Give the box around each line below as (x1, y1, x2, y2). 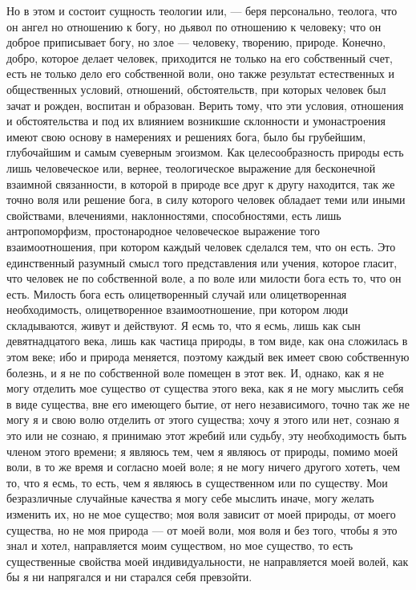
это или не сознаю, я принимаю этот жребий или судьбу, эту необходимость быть (6, 427, 407, 444)
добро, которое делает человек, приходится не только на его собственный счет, (6, 49, 393, 66)
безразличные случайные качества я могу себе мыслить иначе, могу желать (6, 490, 374, 507)
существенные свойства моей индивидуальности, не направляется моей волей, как (6, 552, 409, 569)
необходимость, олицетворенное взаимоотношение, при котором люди (6, 301, 349, 318)
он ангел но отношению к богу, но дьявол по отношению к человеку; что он (6, 18, 382, 35)
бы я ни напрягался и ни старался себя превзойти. (6, 568, 252, 585)
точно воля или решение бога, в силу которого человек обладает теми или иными (6, 191, 406, 208)
